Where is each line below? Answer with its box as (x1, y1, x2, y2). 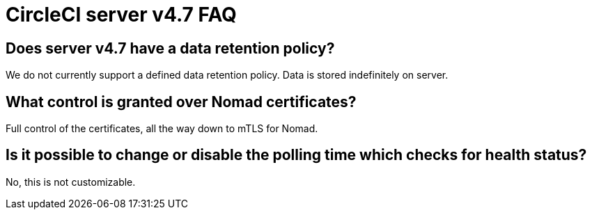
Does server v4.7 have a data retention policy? (6, 39, 335, 57)
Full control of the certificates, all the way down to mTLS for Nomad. (6, 122, 318, 135)
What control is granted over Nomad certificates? (6, 93, 357, 111)
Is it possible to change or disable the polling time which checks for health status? (6, 146, 587, 164)
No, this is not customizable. (6, 175, 136, 188)
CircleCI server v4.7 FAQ (6, 3, 237, 26)
